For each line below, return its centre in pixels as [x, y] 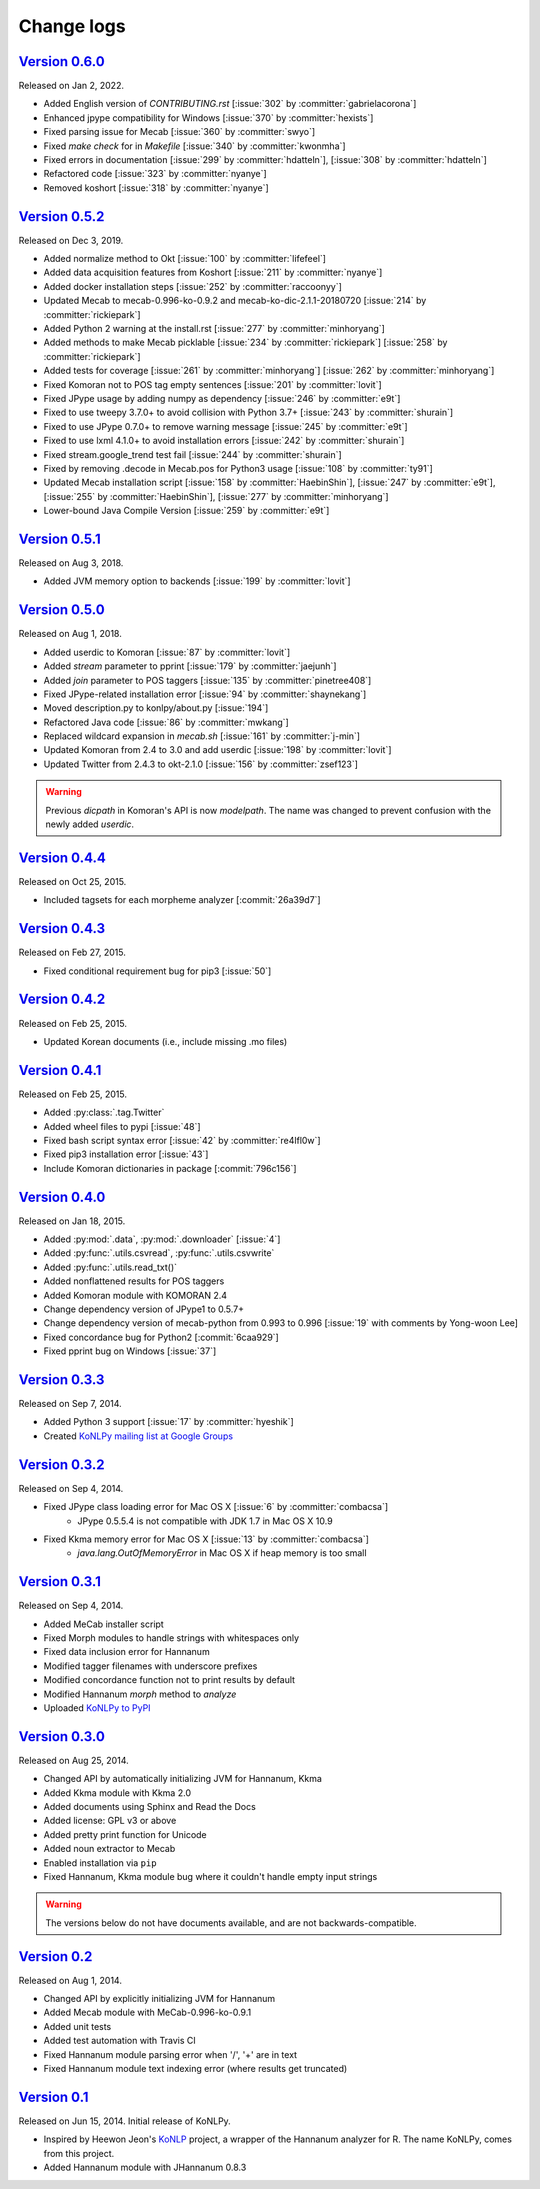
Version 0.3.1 [60, 1581]
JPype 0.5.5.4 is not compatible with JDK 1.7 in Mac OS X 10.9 [205, 1521]
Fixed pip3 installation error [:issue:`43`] [126, 1154]
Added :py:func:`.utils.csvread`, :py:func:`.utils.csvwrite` [159, 1253]
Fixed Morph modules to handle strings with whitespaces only [171, 1638]
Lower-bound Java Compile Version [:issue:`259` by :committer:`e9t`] [186, 511]
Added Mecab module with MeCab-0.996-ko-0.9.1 [147, 2012]
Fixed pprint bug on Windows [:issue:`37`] [130, 1351]
